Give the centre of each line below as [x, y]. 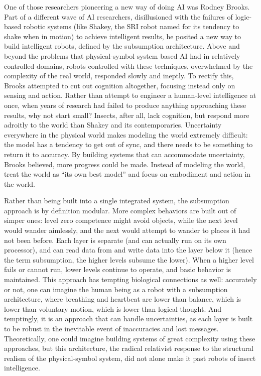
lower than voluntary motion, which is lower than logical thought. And [113, 308]
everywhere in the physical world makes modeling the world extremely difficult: [126, 134]
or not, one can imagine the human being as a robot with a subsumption [116, 289]
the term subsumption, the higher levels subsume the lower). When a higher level [129, 259]
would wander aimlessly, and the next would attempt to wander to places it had [127, 230]
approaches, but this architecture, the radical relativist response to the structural [129, 348]
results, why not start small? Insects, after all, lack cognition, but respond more [127, 115]
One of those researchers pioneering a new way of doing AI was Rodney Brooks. [127, 7]
